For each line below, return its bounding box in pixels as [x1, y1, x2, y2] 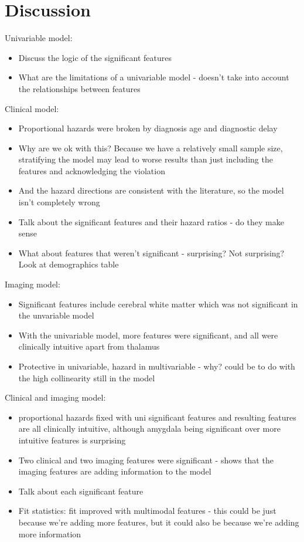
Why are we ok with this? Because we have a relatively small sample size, [18, 141, 283, 154]
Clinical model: [5, 102, 59, 114]
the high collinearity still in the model [18, 371, 155, 384]
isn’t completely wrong [18, 196, 100, 208]
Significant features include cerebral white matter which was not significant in [18, 297, 298, 310]
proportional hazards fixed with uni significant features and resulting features [18, 411, 296, 423]
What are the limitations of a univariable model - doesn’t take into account [18, 71, 289, 83]
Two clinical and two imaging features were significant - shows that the [18, 453, 274, 466]
